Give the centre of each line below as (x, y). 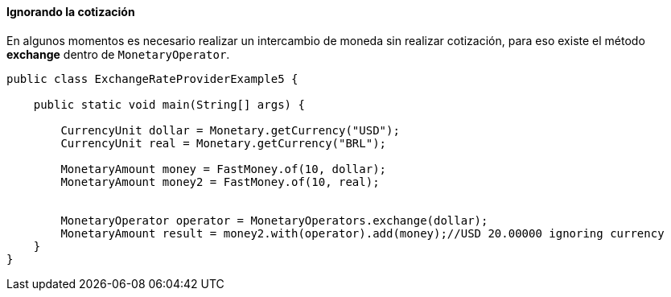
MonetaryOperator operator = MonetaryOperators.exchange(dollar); (274, 220)
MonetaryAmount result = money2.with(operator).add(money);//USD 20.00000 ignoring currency (362, 233)
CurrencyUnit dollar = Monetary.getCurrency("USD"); (230, 130)
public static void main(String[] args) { (169, 104)
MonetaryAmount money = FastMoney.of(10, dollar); (224, 169)
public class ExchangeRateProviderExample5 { (152, 78)
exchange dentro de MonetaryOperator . (118, 54)
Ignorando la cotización (71, 12)
